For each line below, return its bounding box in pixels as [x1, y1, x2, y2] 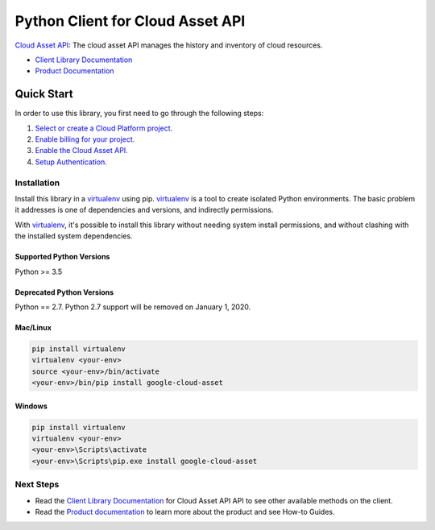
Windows [14, 401, 48, 411]
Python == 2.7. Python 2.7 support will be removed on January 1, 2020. [14, 302, 251, 312]
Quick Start [14, 87, 73, 101]
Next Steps [14, 479, 60, 491]
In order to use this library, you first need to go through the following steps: [14, 109, 264, 118]
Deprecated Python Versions [14, 287, 114, 297]
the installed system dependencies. [14, 231, 133, 241]
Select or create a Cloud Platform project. [35, 123, 173, 133]
